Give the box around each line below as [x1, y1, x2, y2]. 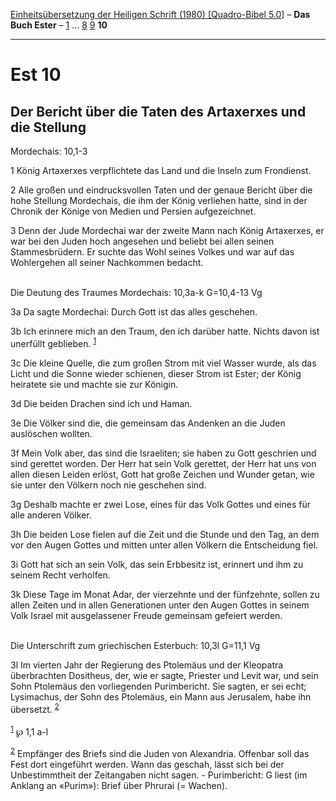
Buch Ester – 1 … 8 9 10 [10, 19, 108, 31]
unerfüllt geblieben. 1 [10, 336, 97, 349]
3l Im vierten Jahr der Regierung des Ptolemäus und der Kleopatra [10, 659, 284, 671]
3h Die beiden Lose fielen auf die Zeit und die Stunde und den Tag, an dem [10, 528, 320, 540]
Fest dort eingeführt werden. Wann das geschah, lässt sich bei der [10, 758, 285, 770]
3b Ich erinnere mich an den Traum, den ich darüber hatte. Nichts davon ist [10, 325, 320, 337]
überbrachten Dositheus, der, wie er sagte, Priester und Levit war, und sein [10, 669, 319, 681]
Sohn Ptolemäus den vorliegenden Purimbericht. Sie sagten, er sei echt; [10, 680, 307, 692]
